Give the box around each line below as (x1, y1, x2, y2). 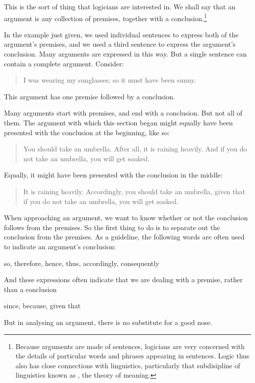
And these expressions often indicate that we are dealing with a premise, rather (4, 274, 243, 285)
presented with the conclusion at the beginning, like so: (4, 127, 170, 137)
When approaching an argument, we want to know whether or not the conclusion (4, 212, 248, 223)
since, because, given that (4, 300, 81, 311)
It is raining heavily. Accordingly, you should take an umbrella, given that (23, 186, 246, 196)
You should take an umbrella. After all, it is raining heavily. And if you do (23, 144, 247, 154)
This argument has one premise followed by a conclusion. (4, 91, 175, 101)
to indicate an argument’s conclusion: (4, 241, 116, 251)
